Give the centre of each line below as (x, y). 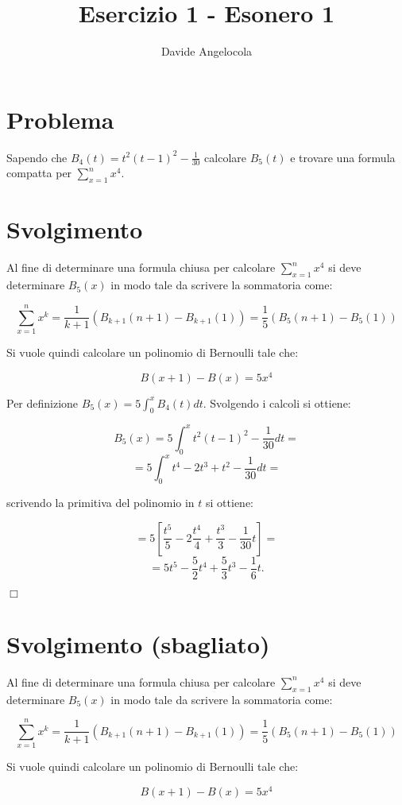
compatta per (39, 173)
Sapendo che (37, 157)
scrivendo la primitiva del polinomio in (100, 502)
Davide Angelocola (207, 51)
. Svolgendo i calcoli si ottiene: (277, 402)
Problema (60, 119)
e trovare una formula (343, 157)
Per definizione (43, 402)
